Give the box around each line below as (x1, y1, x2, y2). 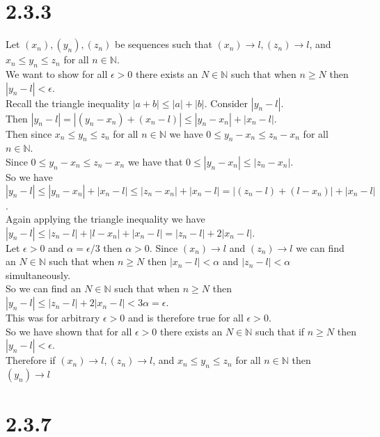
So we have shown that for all (6, 324, 132, 338)
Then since (6, 126, 52, 141)
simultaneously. (6, 267, 71, 282)
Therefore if (6, 353, 56, 367)
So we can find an (6, 281, 81, 296)
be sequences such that (115, 37, 212, 51)
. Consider (204, 95, 248, 110)
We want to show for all (6, 66, 108, 81)
